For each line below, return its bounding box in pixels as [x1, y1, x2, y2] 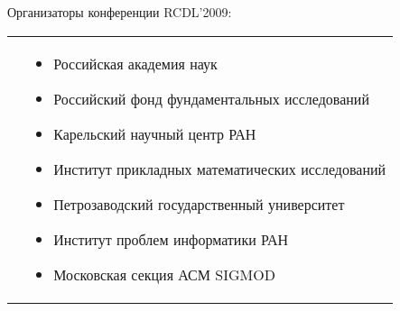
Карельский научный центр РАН [53, 123, 256, 144]
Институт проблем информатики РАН [53, 228, 289, 250]
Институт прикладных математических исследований [53, 158, 386, 179]
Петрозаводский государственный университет [53, 193, 345, 215]
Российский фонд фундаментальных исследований [53, 87, 369, 109]
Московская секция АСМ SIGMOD [53, 263, 275, 285]
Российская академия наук [53, 52, 218, 74]
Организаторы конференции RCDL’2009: [7, 3, 232, 21]
